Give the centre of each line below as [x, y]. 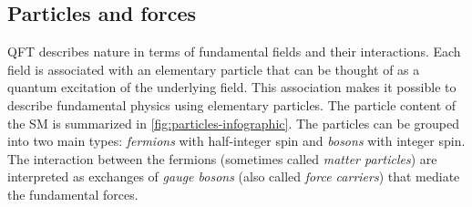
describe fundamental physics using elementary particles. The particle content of [232, 104]
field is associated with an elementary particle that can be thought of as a [214, 69]
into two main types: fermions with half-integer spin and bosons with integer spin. [236, 141]
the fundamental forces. [73, 194]
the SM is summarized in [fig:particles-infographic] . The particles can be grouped [233, 123]
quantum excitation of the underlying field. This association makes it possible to [232, 87]
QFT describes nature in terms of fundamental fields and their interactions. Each [234, 52]
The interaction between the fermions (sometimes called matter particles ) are [222, 158]
